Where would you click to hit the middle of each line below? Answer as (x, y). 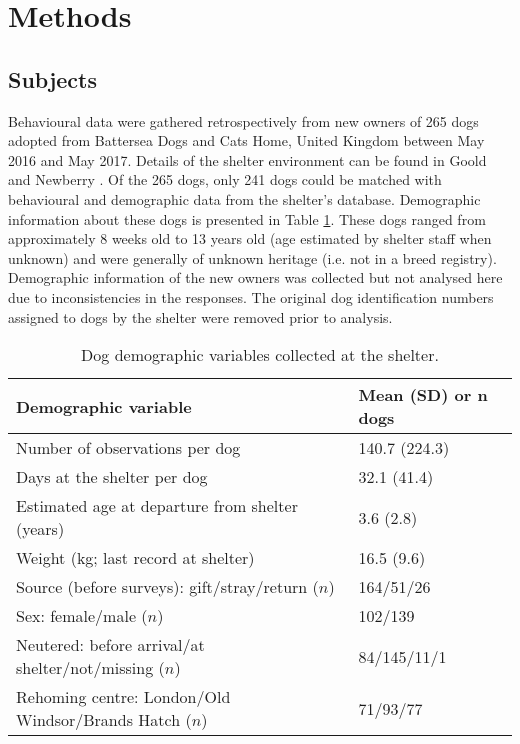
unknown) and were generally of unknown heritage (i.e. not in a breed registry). (252, 257)
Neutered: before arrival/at (110, 645)
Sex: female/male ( (82, 616)
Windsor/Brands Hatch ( (104, 720)
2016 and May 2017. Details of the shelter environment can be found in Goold (247, 159)
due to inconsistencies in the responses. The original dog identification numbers (251, 296)
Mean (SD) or (415, 395)
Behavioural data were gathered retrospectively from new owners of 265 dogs (243, 120)
